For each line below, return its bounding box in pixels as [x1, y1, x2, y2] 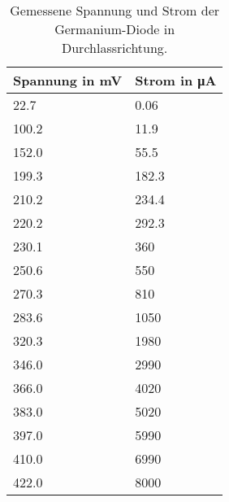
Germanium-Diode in [54, 20, 175, 38]
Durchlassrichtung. [62, 38, 168, 57]
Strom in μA [135, 71, 217, 89]
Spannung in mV [13, 71, 123, 89]
